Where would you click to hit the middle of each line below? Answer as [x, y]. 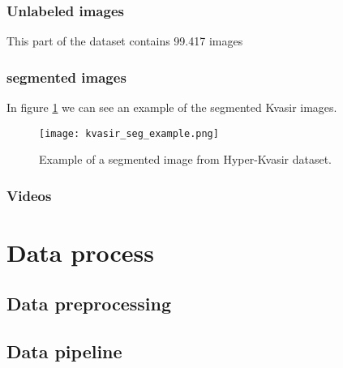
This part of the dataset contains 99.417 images [125, 41]
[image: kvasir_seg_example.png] [129, 133]
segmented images [66, 77]
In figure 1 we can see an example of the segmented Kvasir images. [172, 107]
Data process [80, 252]
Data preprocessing [89, 304]
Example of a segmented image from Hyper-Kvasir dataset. [186, 159]
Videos [29, 195]
